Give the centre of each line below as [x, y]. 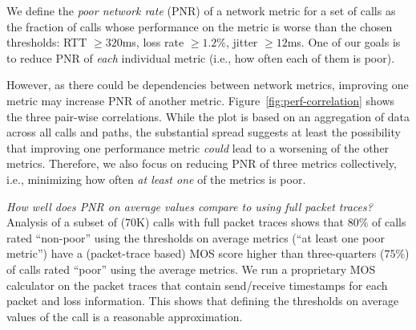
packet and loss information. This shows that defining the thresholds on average [203, 301]
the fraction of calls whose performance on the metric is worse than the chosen [200, 26]
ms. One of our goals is [344, 42]
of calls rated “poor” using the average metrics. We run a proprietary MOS [191, 269]
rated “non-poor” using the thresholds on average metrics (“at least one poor [196, 237]
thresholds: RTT [47, 42]
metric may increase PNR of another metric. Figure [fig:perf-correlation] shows [201, 100]
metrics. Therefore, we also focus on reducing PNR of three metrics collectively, [202, 163]
